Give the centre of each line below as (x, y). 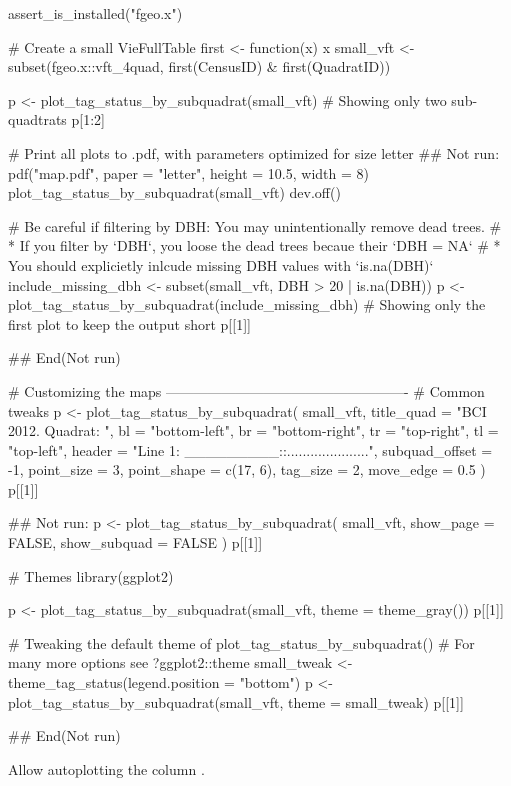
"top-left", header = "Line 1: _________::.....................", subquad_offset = (250, 449)
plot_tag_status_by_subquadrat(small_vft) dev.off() (174, 192)
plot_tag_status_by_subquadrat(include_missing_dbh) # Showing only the (247, 304)
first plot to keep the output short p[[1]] (129, 323)
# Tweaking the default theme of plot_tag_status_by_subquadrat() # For (241, 642)
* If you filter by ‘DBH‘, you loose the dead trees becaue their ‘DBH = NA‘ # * (254, 245)
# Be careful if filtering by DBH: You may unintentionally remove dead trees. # (255, 225)
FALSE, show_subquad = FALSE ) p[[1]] (135, 542)
